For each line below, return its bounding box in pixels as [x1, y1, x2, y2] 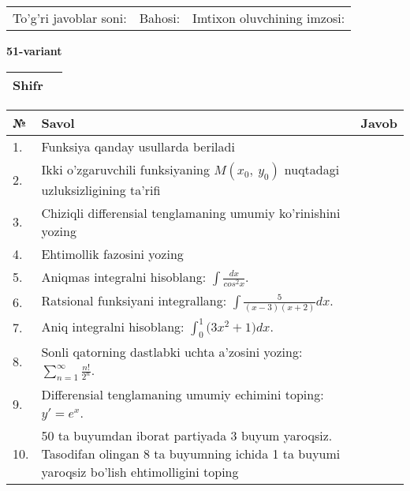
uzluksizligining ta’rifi [41, 180, 161, 199]
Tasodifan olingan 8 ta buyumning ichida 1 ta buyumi [41, 444, 341, 463]
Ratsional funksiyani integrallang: [41, 290, 227, 309]
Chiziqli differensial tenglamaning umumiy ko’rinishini [41, 203, 341, 222]
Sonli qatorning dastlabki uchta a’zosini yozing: [41, 342, 303, 361]
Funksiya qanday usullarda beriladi [41, 137, 235, 156]
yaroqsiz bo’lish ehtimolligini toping [41, 463, 239, 482]
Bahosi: [139, 9, 181, 27]
